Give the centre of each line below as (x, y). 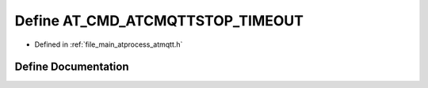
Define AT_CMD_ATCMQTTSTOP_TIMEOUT (159, 21)
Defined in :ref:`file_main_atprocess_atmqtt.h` (109, 44)
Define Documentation (72, 67)
